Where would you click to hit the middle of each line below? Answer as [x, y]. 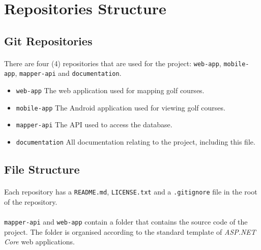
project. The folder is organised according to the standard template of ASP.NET [130, 231]
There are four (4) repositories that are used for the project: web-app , [113, 63]
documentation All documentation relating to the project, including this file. [136, 142]
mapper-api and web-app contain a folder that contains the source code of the [126, 221]
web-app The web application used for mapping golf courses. [110, 90]
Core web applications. [39, 242]
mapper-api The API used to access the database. [94, 124]
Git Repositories [48, 40]
